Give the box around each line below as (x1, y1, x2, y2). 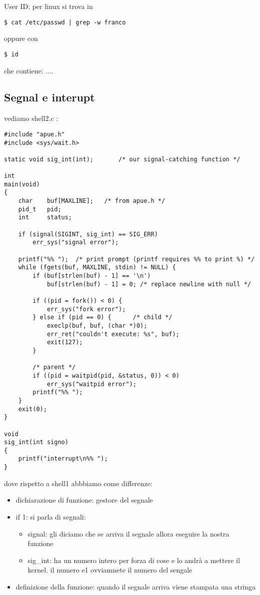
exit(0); (18, 405, 47, 413)
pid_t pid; (18, 205, 61, 213)
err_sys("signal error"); (32, 239, 119, 246)
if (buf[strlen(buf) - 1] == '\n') (32, 272, 151, 280)
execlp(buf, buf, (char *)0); (46, 322, 147, 329)
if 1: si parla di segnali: (15, 511, 86, 522)
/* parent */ (32, 364, 76, 371)
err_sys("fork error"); (46, 305, 126, 313)
